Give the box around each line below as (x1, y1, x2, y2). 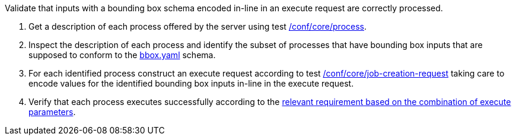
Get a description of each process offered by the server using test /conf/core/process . (28, 21, 367, 31)
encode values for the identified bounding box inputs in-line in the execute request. (28, 78, 354, 88)
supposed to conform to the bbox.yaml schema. (28, 50, 216, 60)
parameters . (28, 107, 76, 117)
